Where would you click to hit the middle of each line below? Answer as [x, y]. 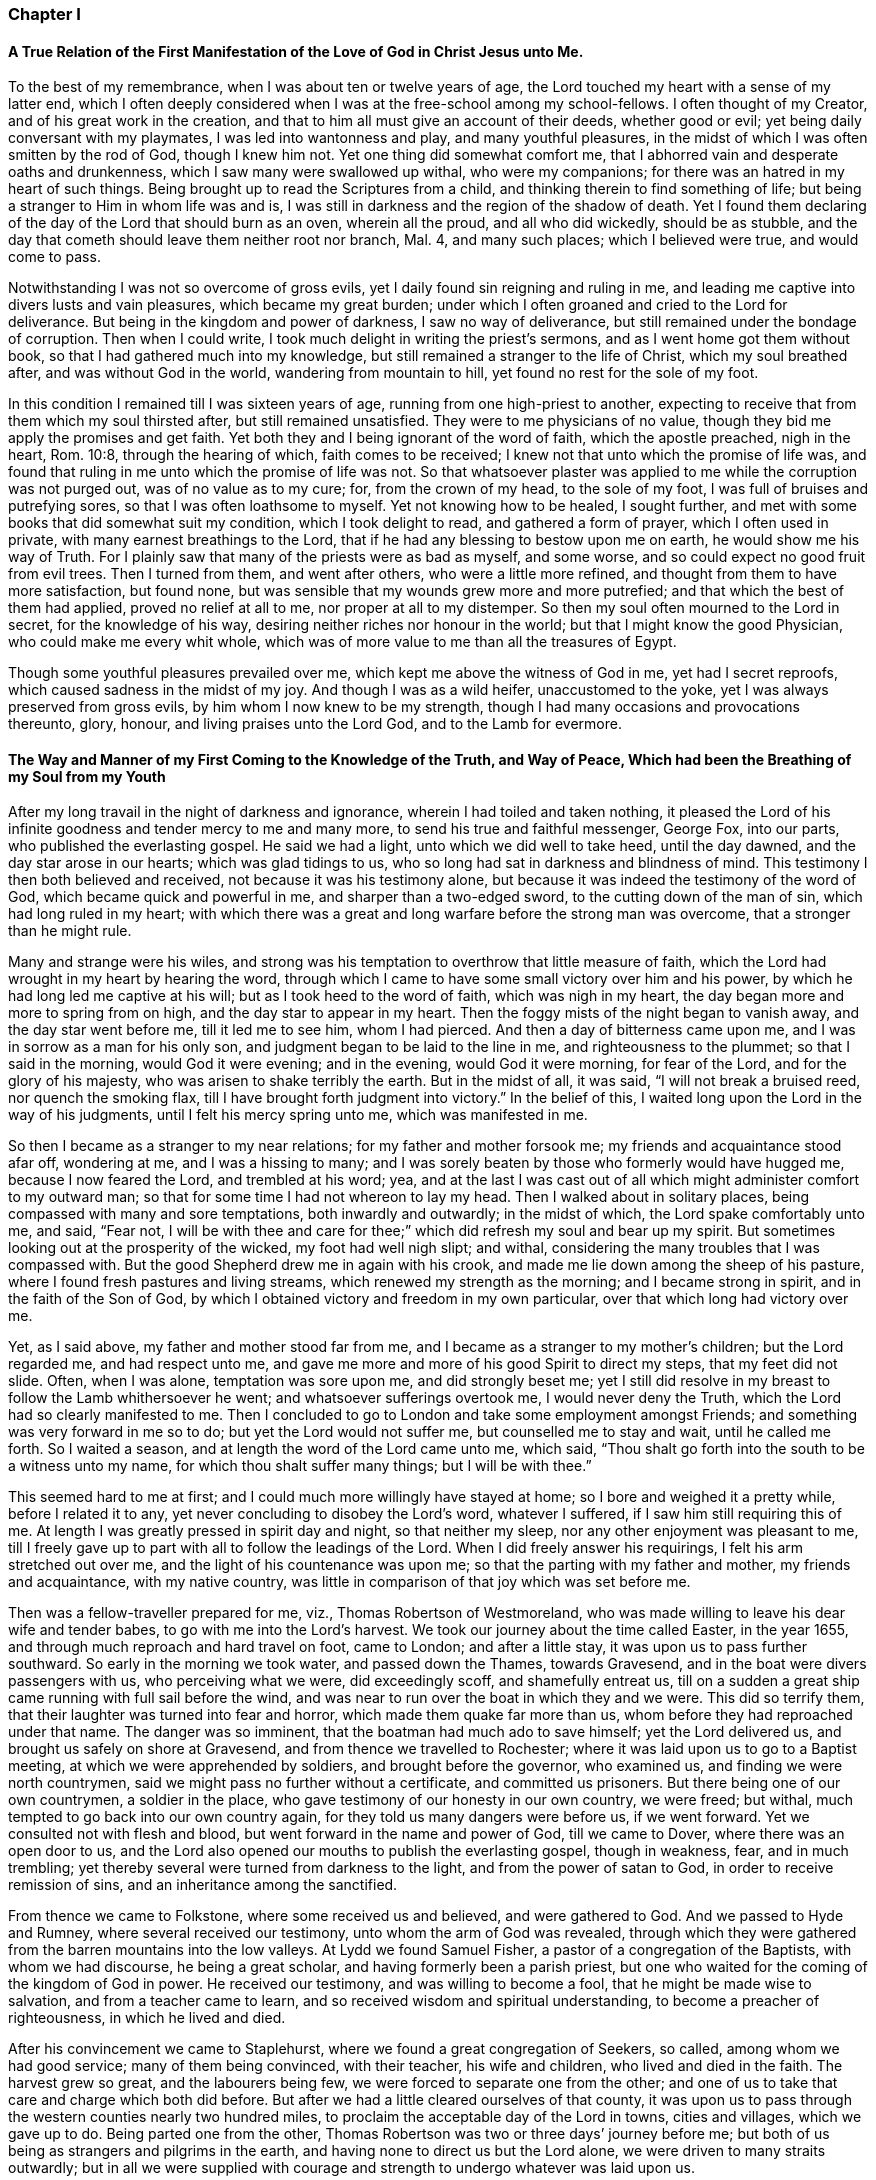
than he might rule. [70, 931]
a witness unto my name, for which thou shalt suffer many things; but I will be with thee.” [300, 1466]
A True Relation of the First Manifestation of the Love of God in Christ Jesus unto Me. [296, 51]
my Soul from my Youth [87, 776]
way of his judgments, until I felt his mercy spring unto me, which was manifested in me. [298, 1115]
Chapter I [44, 14]
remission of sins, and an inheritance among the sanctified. [203, 1885]
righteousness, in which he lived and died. [147, 2018]
